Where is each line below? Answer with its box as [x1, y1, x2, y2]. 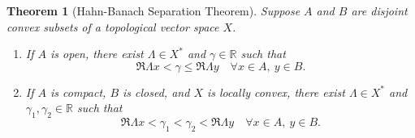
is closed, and [123, 83, 190, 100]
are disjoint [351, 2, 408, 19]
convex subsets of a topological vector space [6, 18, 219, 35]
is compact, [50, 83, 106, 100]
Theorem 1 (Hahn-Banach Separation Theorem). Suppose [6, 2, 300, 19]
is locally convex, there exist [206, 83, 345, 100]
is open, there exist [50, 45, 144, 62]
